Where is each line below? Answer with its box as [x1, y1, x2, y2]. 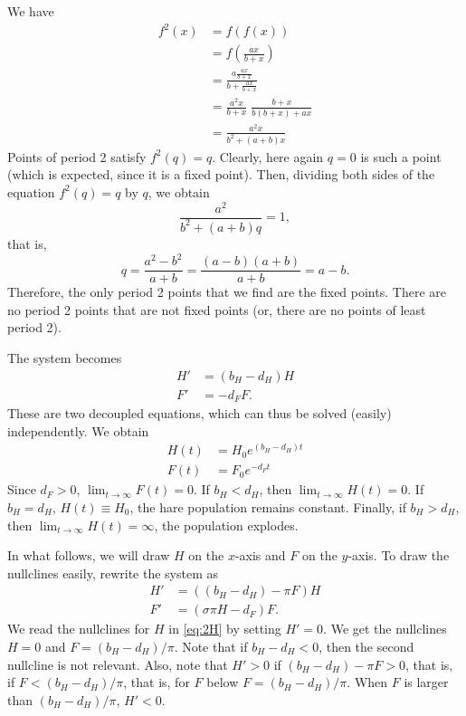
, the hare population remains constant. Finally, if [129, 497, 406, 516]
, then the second [319, 637, 414, 655]
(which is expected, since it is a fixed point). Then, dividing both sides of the [7, 165, 435, 184]
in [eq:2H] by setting [168, 619, 281, 638]
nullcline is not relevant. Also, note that [7, 654, 228, 673]
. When [347, 673, 388, 692]
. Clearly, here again [212, 147, 324, 166]
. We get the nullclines [323, 619, 447, 638]
